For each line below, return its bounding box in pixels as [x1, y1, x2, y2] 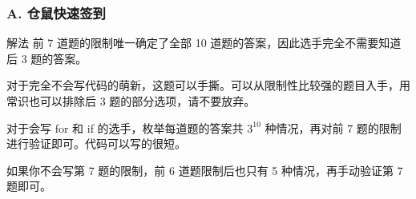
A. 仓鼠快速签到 [6, 2, 106, 22]
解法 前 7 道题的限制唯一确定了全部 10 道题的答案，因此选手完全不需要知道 [6, 34, 402, 51]
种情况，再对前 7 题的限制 [265, 119, 402, 136]
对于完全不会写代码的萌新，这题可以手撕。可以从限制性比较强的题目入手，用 [6, 77, 410, 94]
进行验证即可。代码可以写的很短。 [6, 135, 186, 152]
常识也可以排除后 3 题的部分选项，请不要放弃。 [6, 93, 256, 109]
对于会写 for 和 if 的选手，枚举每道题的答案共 [6, 119, 244, 136]
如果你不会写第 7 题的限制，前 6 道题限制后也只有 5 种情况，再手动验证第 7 [6, 161, 403, 178]
